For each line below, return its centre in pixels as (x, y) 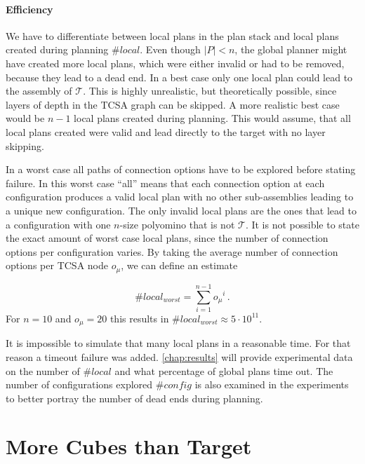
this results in (139, 318)
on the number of (43, 370)
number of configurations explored (79, 384)
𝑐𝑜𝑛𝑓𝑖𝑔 (178, 386)
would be (25, 118)
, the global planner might (291, 49)
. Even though (170, 49)
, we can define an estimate (179, 265)
